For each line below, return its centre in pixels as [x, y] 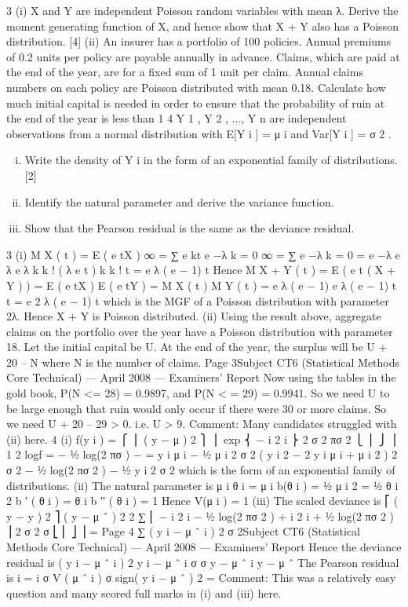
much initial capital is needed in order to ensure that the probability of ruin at [196, 102]
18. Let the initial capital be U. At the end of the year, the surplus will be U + [197, 347]
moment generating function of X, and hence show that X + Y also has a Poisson [202, 26]
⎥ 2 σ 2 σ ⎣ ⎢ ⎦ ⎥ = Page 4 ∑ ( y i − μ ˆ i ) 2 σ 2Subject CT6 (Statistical [183, 531]
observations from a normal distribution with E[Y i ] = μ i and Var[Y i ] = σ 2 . [199, 133]
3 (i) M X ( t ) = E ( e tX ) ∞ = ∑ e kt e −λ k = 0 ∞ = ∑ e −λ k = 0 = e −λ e [203, 254]
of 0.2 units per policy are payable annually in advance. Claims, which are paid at [203, 56]
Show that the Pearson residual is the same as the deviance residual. [189, 228]
